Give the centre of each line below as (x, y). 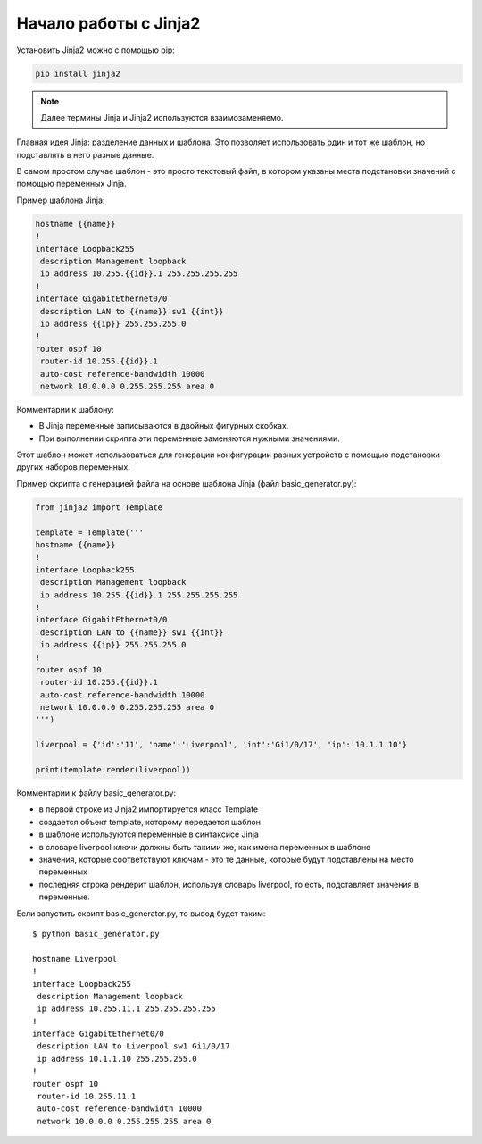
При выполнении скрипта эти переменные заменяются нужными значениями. (190, 438)
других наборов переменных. (74, 467)
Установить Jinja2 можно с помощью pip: (96, 50)
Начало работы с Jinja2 (108, 23)
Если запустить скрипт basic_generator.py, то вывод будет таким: (141, 913)
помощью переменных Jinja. (71, 184)
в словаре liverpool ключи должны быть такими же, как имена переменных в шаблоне (205, 847)
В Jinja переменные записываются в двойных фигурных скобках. (164, 426)
